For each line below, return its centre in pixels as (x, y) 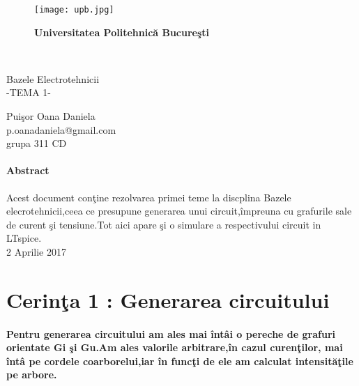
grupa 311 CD (37, 143)
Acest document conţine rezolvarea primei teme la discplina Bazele (149, 197)
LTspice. (24, 238)
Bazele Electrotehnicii (53, 78)
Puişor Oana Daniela (51, 116)
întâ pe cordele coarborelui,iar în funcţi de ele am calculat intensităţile (180, 361)
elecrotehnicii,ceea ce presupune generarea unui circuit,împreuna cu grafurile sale (179, 211)
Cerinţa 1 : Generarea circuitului (168, 299)
